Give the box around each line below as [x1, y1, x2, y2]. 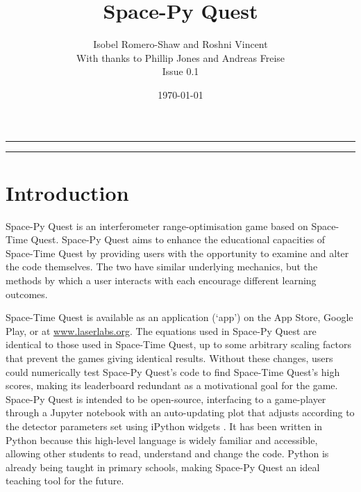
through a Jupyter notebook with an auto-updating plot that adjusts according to [6, 405, 355, 420]
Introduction [6, 178, 129, 206]
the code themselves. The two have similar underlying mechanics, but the [6, 259, 318, 274]
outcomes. [6, 286, 48, 301]
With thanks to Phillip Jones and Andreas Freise [76, 50, 285, 65]
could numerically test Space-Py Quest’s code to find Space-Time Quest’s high [6, 364, 340, 379]
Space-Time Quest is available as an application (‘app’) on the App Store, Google [6, 310, 353, 325]
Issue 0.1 [162, 64, 199, 79]
